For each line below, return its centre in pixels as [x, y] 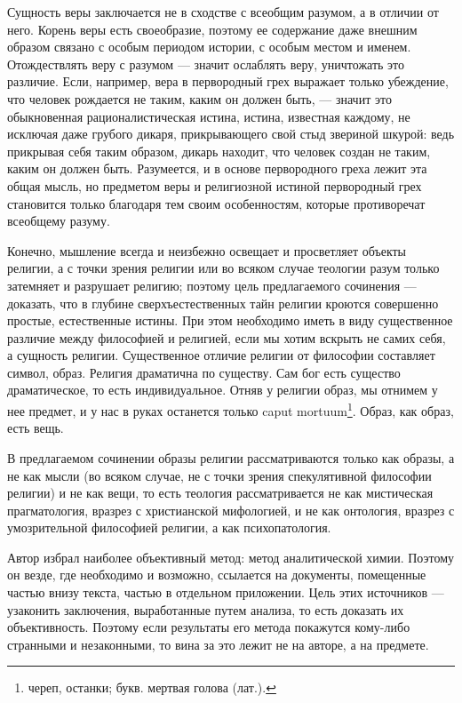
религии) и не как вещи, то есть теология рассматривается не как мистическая [220, 493]
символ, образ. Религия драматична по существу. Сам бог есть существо [204, 372]
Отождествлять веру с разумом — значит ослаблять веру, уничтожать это [206, 64]
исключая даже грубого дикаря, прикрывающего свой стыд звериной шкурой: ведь [231, 134]
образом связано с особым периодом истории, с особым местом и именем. [209, 47]
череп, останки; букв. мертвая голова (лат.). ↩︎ [152, 687]
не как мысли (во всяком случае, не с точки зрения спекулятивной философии [219, 475]
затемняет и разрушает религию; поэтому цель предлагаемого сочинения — [212, 285]
